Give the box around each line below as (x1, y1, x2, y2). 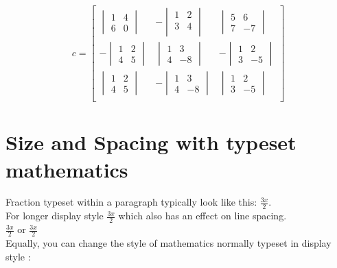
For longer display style (5, 208, 104, 223)
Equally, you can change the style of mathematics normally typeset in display (5, 235, 332, 249)
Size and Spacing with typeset (5, 128, 297, 156)
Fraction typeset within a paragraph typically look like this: (5, 195, 257, 209)
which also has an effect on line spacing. (118, 208, 287, 223)
